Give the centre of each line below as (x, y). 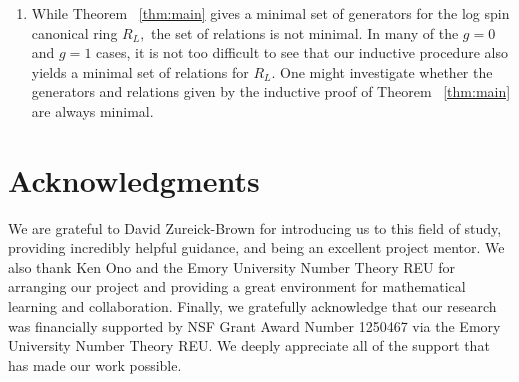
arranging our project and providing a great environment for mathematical (237, 286)
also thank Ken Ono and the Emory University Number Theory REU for (232, 266)
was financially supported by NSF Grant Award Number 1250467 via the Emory (254, 325)
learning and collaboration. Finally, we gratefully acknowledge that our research (252, 306)
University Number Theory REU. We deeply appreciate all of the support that (249, 345)
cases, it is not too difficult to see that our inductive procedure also (302, 52)
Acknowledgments (134, 179)
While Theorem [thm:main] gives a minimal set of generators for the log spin (270, 13)
